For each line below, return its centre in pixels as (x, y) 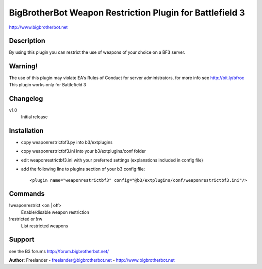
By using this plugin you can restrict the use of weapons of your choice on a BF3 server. (97, 52)
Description (27, 41)
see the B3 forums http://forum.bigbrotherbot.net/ (59, 251)
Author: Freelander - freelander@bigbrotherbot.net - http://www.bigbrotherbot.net (92, 260)
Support (22, 240)
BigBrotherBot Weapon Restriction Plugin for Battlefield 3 (127, 13)
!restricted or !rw (26, 219)
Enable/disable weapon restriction (55, 212)
